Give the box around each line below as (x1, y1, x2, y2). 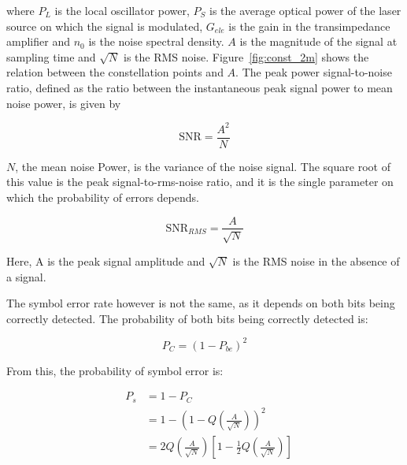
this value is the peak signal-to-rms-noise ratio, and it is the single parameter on (6, 173, 394, 190)
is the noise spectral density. (88, 33, 224, 50)
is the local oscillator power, (54, 2, 190, 18)
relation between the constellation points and (6, 64, 224, 80)
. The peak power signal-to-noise (235, 64, 392, 80)
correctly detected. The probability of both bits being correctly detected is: (6, 310, 368, 326)
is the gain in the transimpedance (228, 17, 390, 34)
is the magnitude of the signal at (239, 33, 398, 50)
